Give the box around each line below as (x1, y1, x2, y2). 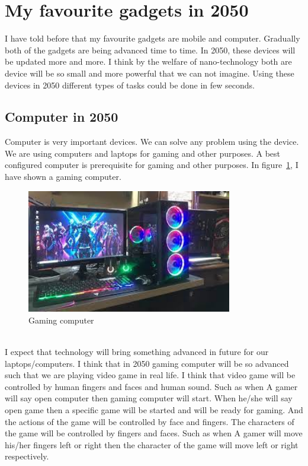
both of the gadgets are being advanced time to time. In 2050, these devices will (5, 43, 296, 56)
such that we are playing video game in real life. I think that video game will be (5, 369, 296, 381)
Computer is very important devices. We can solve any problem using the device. (5, 135, 299, 148)
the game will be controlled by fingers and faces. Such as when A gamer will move (5, 427, 303, 439)
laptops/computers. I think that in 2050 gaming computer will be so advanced (5, 357, 289, 369)
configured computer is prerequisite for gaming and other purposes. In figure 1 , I (5, 158, 299, 171)
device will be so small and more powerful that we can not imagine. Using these (5, 66, 294, 79)
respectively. (5, 450, 49, 462)
